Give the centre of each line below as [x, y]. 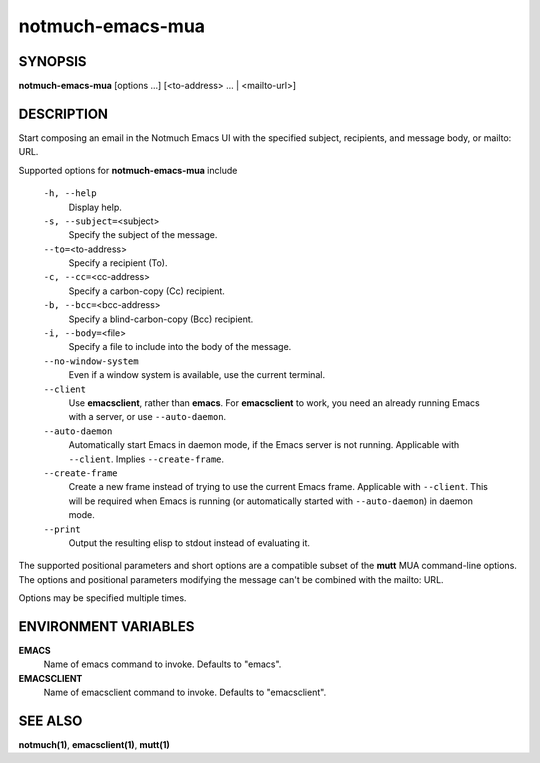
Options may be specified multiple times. [102, 598]
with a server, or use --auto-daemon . [147, 417]
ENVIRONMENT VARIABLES [106, 626]
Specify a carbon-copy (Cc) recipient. [146, 291]
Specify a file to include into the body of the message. [180, 347]
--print [62, 529]
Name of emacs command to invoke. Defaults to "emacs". [162, 664]
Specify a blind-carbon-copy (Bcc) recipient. [161, 319]
